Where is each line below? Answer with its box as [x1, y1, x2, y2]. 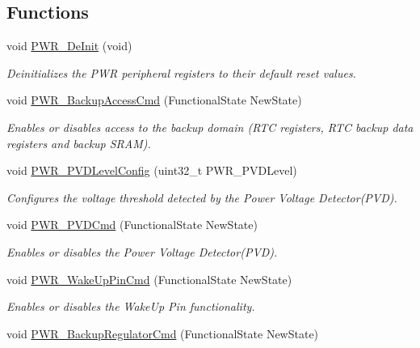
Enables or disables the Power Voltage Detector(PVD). [6, 243, 278, 260]
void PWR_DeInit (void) [6, 37, 132, 54]
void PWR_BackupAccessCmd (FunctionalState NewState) [6, 91, 302, 108]
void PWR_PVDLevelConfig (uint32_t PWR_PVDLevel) [6, 162, 297, 179]
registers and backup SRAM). [6, 134, 151, 151]
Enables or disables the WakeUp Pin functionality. [6, 298, 255, 315]
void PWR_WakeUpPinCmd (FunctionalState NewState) [6, 270, 292, 287]
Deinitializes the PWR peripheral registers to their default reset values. [6, 64, 356, 81]
